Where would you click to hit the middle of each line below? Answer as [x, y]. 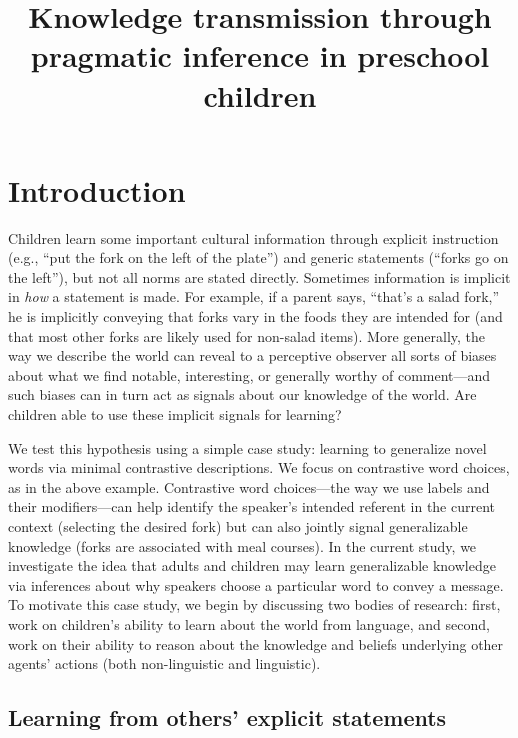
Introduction [97, 189]
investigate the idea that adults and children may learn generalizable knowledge [252, 565]
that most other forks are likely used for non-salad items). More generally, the [247, 335]
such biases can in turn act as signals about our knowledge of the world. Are [242, 394]
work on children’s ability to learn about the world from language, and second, [249, 623]
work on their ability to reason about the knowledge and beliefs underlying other [256, 643]
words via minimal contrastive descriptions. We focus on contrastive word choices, [259, 467]
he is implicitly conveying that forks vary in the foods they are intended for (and [255, 316]
